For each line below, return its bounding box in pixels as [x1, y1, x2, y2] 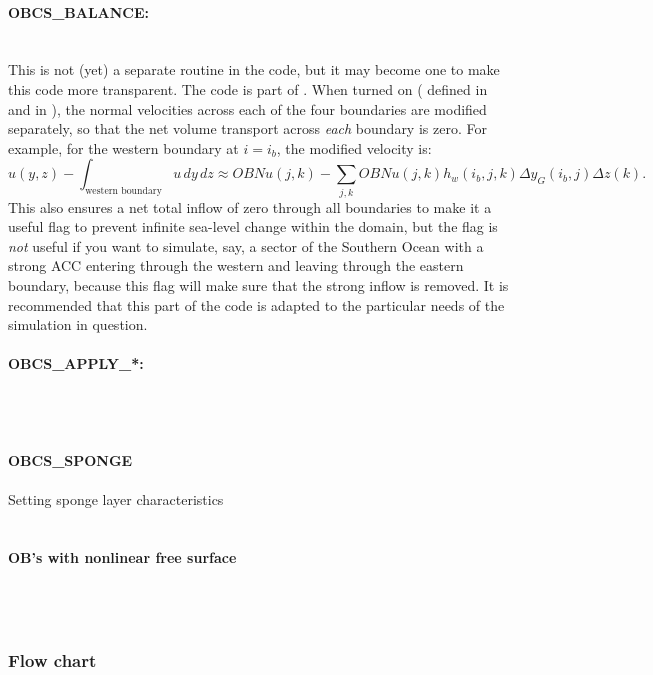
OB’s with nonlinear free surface [8, 547, 237, 568]
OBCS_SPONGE [8, 450, 133, 471]
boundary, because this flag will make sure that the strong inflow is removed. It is [8, 275, 509, 296]
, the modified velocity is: [276, 137, 432, 158]
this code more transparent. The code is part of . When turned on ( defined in [8, 78, 488, 99]
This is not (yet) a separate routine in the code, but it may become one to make [8, 59, 500, 80]
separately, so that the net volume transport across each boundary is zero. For [8, 118, 487, 139]
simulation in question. [8, 314, 148, 335]
